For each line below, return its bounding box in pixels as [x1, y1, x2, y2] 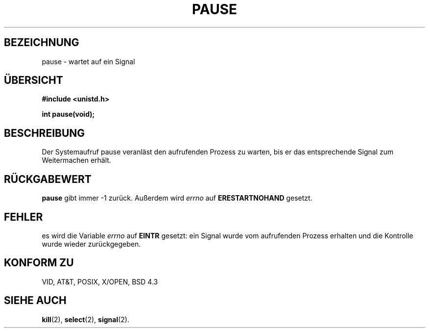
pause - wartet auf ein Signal [42, 57, 135, 66]
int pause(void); [42, 110, 95, 119]
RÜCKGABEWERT [4, 173, 92, 185]
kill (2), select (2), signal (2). [42, 315, 129, 324]
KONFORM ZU [4, 256, 74, 269]
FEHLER [4, 210, 43, 223]
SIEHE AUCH [4, 294, 67, 307]
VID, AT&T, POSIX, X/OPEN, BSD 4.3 [42, 277, 158, 286]
